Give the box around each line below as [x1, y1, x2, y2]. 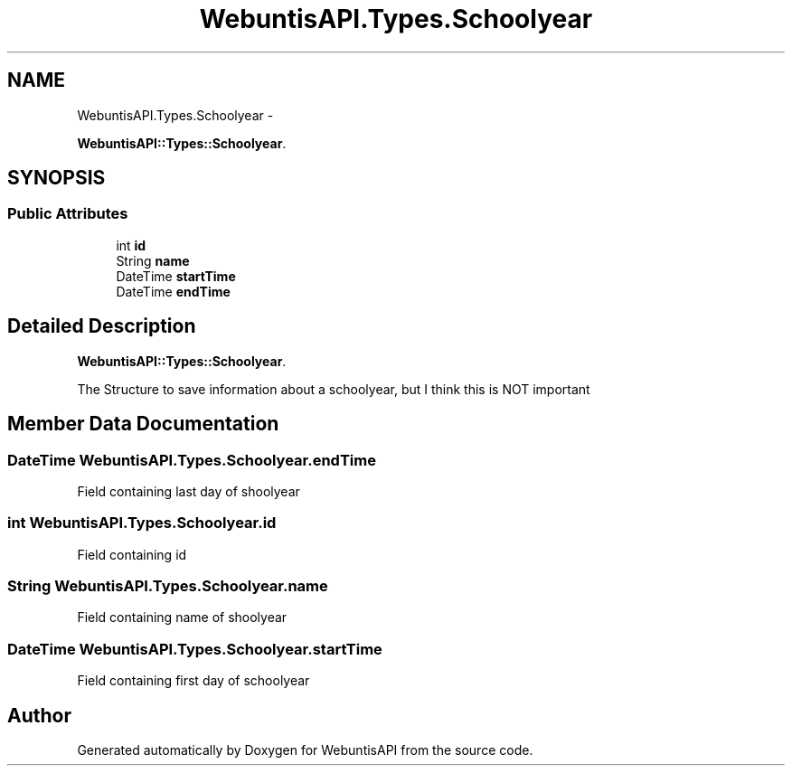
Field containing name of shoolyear [77, 609, 288, 626]
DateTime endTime [116, 283, 231, 299]
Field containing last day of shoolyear [77, 483, 300, 499]
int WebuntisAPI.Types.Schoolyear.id [7, 514, 277, 533]
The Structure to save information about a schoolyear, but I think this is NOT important [77, 381, 590, 397]
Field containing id [77, 546, 187, 562]
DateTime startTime [116, 268, 236, 284]
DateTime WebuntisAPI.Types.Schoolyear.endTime [7, 450, 376, 469]
